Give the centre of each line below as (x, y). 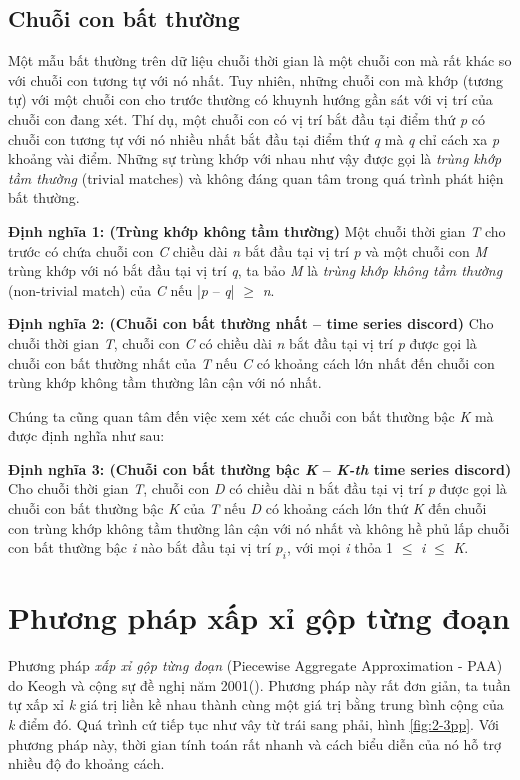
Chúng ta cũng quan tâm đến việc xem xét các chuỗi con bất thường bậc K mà (251, 415)
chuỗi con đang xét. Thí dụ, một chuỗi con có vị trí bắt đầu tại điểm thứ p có (246, 118)
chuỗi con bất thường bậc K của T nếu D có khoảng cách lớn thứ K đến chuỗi (247, 508)
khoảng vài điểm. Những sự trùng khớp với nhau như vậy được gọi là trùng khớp (255, 158)
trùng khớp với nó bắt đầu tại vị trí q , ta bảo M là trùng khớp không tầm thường (255, 270)
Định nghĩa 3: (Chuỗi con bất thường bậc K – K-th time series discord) (260, 468)
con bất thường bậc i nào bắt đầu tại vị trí (140, 547)
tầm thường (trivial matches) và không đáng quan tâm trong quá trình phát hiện (256, 177)
